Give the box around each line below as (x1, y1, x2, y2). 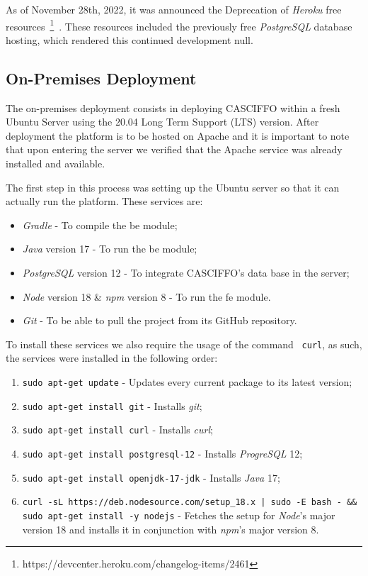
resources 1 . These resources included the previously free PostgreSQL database (6, 16, 352, 33)
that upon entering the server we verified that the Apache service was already (6, 142, 343, 157)
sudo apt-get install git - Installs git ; (22, 398, 202, 413)
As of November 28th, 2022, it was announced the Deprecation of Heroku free (6, 2, 342, 16)
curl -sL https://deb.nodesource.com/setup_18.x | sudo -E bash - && (22, 497, 357, 508)
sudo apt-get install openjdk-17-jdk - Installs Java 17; (22, 470, 280, 484)
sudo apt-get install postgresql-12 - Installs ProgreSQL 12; (22, 445, 303, 460)
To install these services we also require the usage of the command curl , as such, (6, 336, 362, 351)
